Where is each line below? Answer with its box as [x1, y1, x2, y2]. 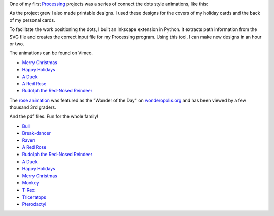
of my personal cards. [9, 17, 55, 23]
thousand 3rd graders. [9, 104, 56, 110]
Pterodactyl [22, 201, 47, 207]
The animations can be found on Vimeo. [9, 50, 93, 56]
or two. [9, 41, 25, 47]
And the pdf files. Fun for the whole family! [9, 113, 99, 119]
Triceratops [22, 194, 47, 200]
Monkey [22, 179, 39, 186]
